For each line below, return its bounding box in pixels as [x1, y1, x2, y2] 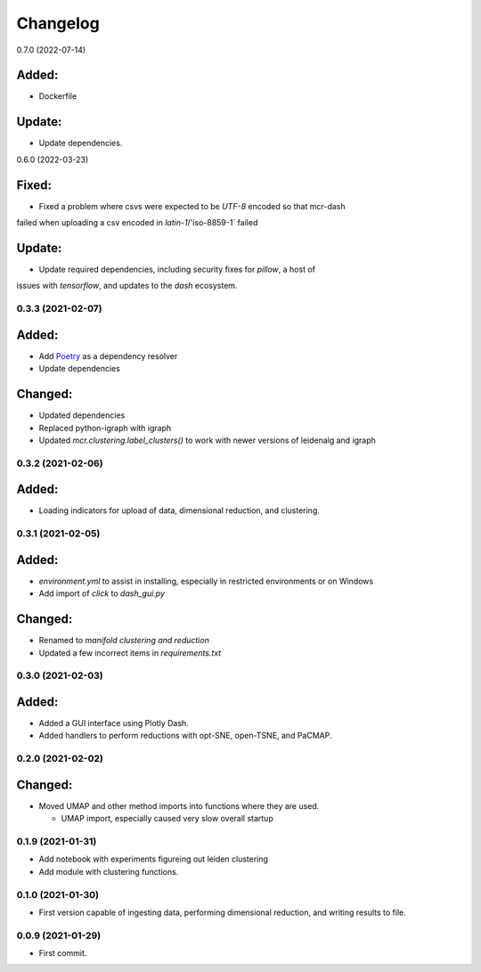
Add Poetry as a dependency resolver [38, 350, 178, 361]
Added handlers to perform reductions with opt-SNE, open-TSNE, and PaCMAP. [38, 731, 332, 741]
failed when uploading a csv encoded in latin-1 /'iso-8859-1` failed [16, 217, 258, 228]
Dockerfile [38, 91, 77, 102]
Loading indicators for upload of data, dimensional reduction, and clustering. [38, 505, 321, 516]
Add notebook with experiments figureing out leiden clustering [38, 854, 269, 864]
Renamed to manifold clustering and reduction [38, 635, 209, 646]
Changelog [16, 13, 100, 33]
